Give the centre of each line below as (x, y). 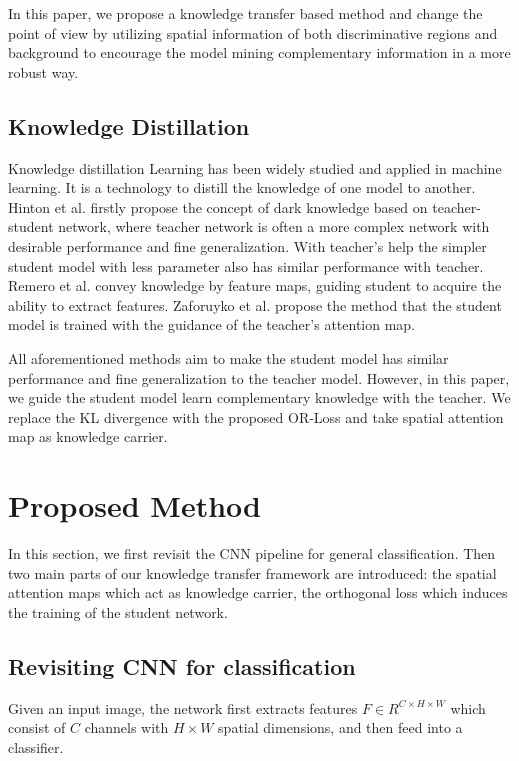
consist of (37, 727)
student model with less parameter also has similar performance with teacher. (246, 265)
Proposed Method (134, 505)
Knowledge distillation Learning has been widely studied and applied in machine (255, 167)
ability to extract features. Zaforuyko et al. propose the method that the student (255, 304)
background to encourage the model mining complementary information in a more (259, 52)
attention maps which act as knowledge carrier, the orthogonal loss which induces (258, 592)
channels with (126, 727)
